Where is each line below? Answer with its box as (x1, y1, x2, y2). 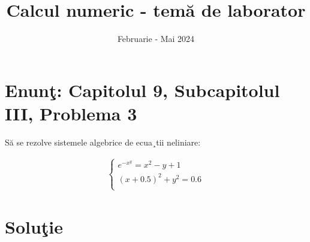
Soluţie (5, 214, 64, 239)
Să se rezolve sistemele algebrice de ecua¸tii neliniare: (5, 135, 201, 148)
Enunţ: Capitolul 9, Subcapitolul (5, 77, 280, 102)
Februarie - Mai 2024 (117, 32, 195, 45)
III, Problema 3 (5, 101, 137, 125)
